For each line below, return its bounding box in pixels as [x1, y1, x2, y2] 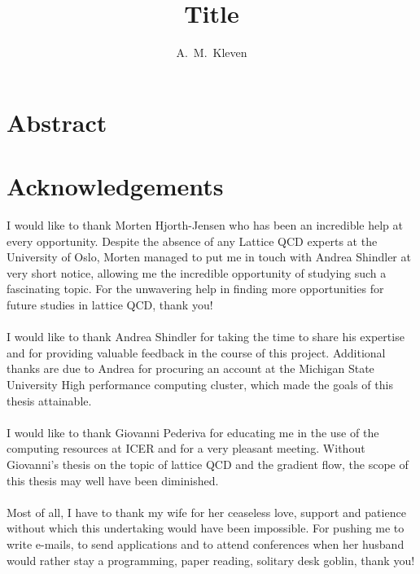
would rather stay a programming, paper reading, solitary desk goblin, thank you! [7, 551, 415, 568]
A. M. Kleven [176, 44, 247, 61]
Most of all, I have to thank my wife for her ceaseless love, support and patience [7, 503, 406, 520]
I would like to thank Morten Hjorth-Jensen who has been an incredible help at [7, 217, 403, 234]
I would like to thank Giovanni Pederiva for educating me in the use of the [7, 423, 379, 440]
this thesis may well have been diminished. [7, 471, 219, 489]
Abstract [7, 105, 107, 138]
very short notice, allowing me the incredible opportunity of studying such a [7, 264, 387, 281]
